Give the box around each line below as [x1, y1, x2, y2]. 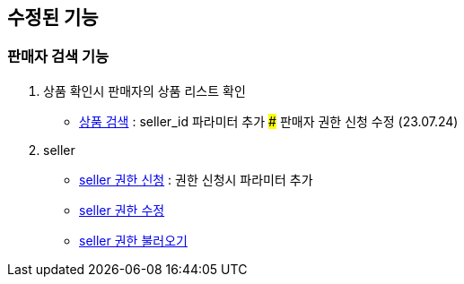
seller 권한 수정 [79, 202, 165, 218]
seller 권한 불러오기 [79, 232, 188, 248]
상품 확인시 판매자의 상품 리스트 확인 [43, 82, 246, 99]
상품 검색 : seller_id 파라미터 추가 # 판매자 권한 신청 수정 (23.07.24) [79, 113, 459, 129]
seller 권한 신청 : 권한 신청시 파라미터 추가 [79, 171, 313, 187]
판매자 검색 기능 [7, 47, 109, 66]
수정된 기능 [7, 6, 99, 29]
